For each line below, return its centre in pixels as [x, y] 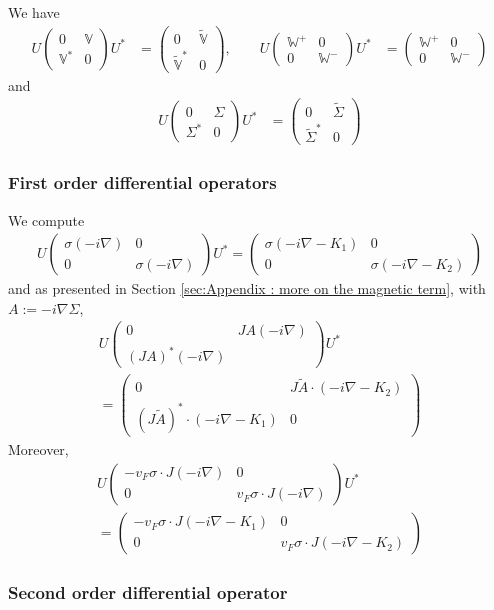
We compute [46, 219]
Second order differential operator [148, 591]
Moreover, [38, 448]
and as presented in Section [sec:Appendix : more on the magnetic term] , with [247, 288]
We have [34, 12]
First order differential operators [142, 182]
